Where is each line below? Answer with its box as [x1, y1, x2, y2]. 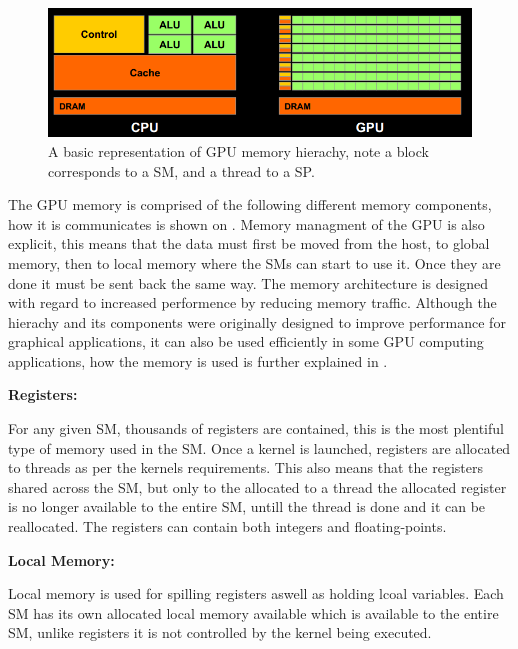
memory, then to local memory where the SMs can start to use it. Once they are [8, 252, 501, 273]
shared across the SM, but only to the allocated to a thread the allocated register [8, 476, 507, 497]
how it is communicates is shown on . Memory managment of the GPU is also [8, 213, 485, 234]
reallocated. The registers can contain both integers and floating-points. [8, 516, 447, 537]
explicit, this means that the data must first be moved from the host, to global [8, 233, 490, 254]
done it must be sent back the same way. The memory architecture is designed [8, 272, 488, 293]
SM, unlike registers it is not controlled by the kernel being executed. [8, 622, 432, 643]
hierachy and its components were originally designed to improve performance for [8, 311, 506, 332]
